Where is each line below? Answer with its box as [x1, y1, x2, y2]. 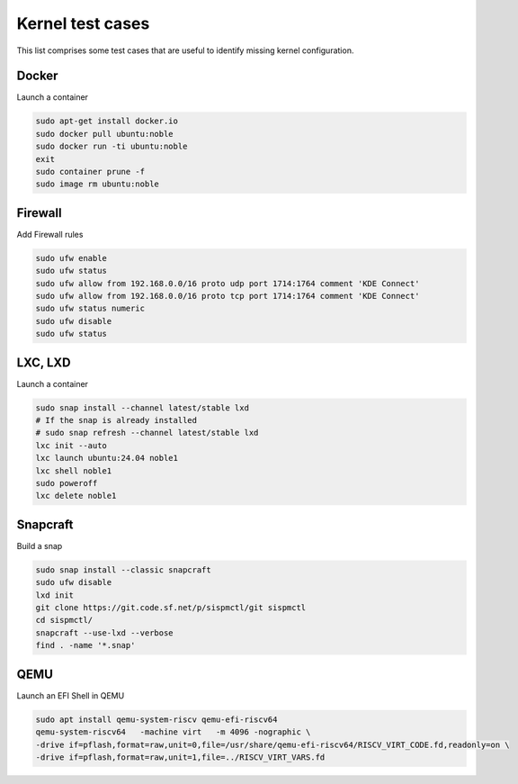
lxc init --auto [35, 440, 108, 450]
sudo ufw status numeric [35, 303, 146, 314]
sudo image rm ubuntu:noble [35, 179, 159, 189]
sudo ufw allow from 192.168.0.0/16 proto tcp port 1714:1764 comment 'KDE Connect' [35, 291, 420, 302]
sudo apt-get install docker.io [35, 116, 179, 126]
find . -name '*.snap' [35, 640, 136, 651]
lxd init [35, 590, 75, 600]
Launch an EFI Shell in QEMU [16, 689, 125, 701]
